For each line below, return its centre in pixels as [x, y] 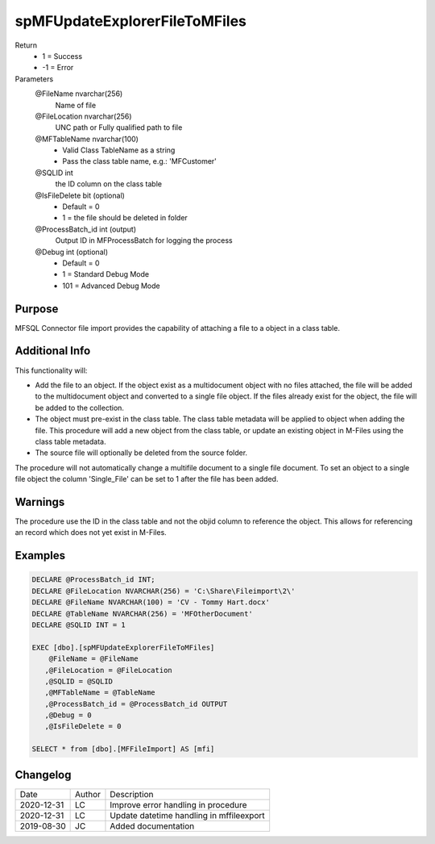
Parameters [34, 79]
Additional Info [53, 351]
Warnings [40, 501]
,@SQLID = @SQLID [79, 681]
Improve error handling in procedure [178, 804]
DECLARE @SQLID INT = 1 [79, 625]
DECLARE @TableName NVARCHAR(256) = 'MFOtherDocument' [142, 614]
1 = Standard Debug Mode [106, 274]
